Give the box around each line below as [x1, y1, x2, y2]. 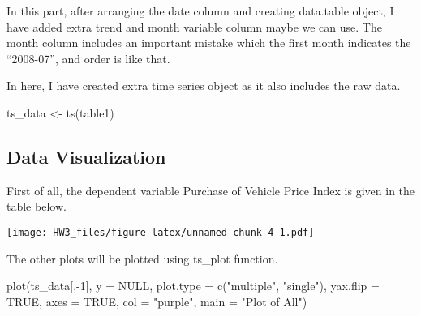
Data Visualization [6, 143, 166, 169]
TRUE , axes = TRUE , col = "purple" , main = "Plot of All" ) [6, 293, 307, 310]
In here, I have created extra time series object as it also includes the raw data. [6, 77, 401, 94]
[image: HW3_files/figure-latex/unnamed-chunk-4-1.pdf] [6, 226, 315, 238]
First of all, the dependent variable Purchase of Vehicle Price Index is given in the [6, 181, 415, 199]
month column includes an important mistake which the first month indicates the [6, 34, 411, 51]
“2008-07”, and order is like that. [6, 49, 170, 66]
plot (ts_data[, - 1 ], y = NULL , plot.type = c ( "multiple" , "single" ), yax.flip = [6, 277, 380, 294]
